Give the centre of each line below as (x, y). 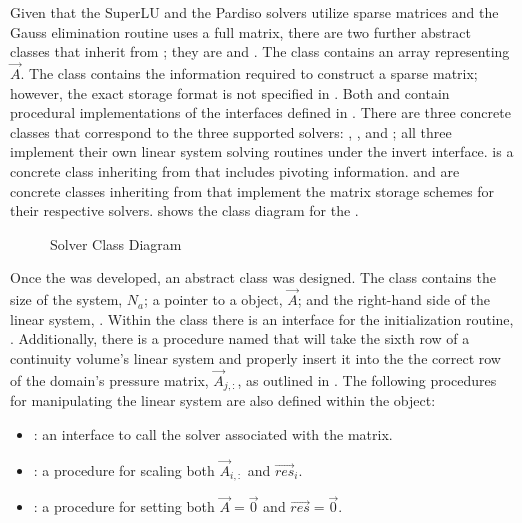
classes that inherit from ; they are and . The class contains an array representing (260, 51)
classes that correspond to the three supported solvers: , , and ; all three (231, 131)
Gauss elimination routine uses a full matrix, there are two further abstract (240, 31)
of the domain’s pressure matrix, (109, 379)
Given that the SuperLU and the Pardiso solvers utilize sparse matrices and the (254, 12)
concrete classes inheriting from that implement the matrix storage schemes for (252, 190)
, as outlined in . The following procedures (367, 379)
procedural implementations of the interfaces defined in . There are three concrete (260, 112)
